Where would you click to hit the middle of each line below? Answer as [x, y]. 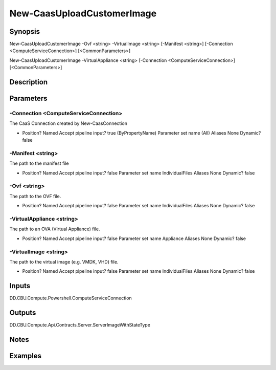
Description [29, 82]
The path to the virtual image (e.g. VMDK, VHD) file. [64, 262]
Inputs [20, 286]
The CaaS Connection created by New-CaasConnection [68, 123]
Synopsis [25, 31]
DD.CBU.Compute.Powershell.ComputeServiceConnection [71, 298]
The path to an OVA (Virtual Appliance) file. [55, 229]
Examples [26, 356]
